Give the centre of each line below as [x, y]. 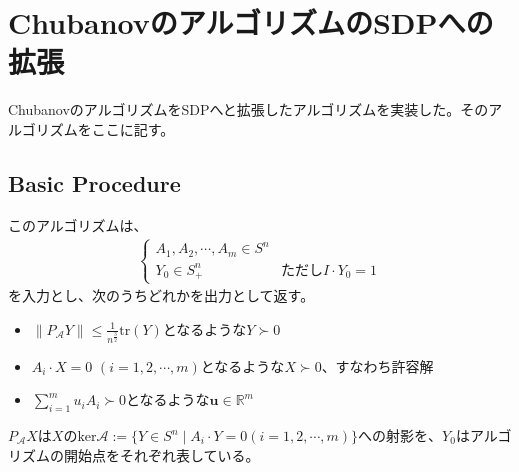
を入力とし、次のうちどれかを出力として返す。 [161, 295]
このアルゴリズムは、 [78, 224]
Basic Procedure [94, 182]
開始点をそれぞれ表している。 [161, 454]
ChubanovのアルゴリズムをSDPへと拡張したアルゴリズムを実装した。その [248, 109]
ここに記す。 [133, 128]
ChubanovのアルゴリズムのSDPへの [251, 22]
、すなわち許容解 [377, 365]
